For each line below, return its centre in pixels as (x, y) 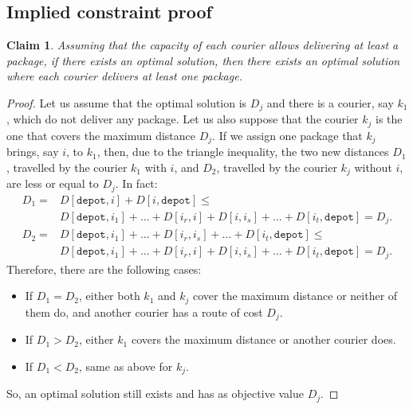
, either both (110, 296)
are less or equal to (53, 183)
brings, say (33, 152)
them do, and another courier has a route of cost (144, 312)
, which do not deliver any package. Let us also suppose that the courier (183, 119)
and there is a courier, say (330, 102)
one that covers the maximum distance (101, 135)
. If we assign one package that (287, 135)
